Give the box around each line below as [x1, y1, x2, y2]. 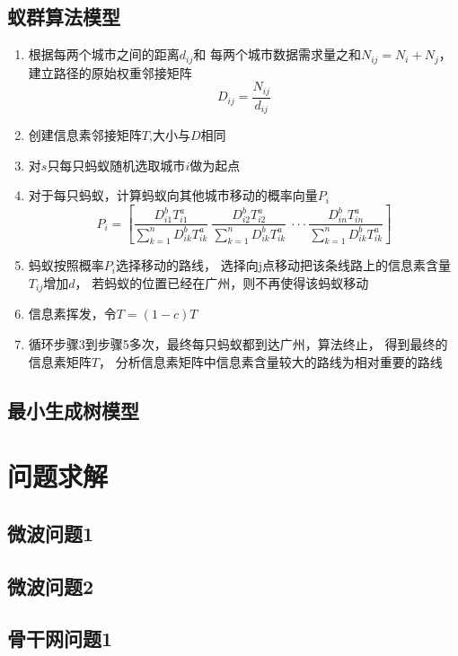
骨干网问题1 [7, 625, 113, 652]
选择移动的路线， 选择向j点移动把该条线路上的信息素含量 [115, 256, 451, 275]
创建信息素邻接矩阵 [28, 126, 142, 144]
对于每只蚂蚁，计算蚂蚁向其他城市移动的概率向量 [28, 186, 318, 205]
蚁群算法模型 [7, 3, 120, 31]
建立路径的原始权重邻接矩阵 [28, 63, 192, 82]
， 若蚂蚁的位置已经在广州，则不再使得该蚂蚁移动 [75, 274, 369, 293]
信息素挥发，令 [28, 304, 117, 323]
